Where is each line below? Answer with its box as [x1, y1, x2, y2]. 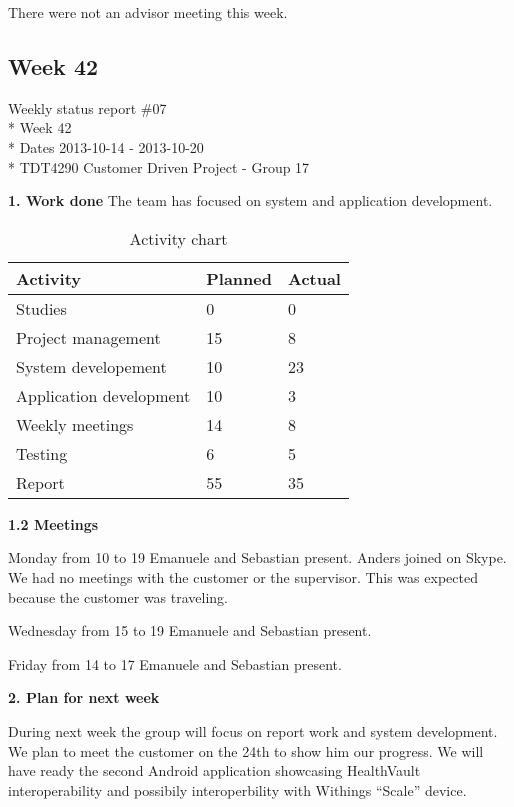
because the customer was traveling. [8, 586, 228, 607]
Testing [16, 441, 68, 465]
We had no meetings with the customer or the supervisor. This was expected [8, 566, 478, 587]
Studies [16, 296, 67, 320]
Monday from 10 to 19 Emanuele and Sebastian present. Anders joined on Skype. [8, 547, 507, 568]
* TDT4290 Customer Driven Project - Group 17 [8, 156, 310, 177]
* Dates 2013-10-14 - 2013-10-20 [8, 136, 204, 157]
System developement [16, 354, 167, 378]
